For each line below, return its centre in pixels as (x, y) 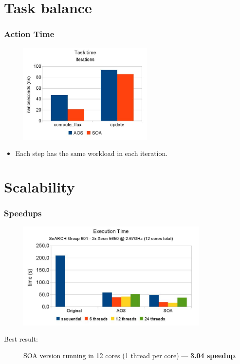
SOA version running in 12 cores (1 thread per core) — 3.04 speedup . (130, 355)
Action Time (29, 34)
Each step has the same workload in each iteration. (92, 153)
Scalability (39, 186)
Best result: (21, 339)
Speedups (23, 213)
